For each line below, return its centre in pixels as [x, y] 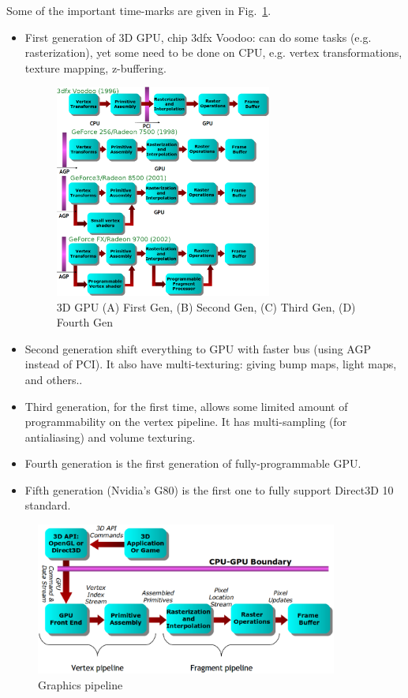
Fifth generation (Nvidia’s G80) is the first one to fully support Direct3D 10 [209, 489]
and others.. [54, 379]
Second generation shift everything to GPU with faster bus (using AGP [198, 348]
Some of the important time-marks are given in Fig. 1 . [139, 10]
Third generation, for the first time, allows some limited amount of [186, 406]
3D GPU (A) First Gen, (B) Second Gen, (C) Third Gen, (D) [206, 306]
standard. [48, 505]
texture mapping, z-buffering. [95, 67]
